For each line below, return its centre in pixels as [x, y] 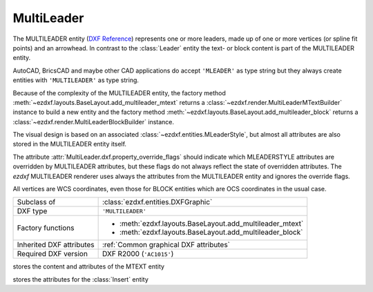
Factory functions [46, 228]
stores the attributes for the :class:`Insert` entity [80, 279]
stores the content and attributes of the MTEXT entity [89, 266]
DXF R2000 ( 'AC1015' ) [138, 254]
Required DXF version [52, 254]
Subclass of [36, 202]
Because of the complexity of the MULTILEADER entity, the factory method [119, 93]
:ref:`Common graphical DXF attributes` [166, 245]
